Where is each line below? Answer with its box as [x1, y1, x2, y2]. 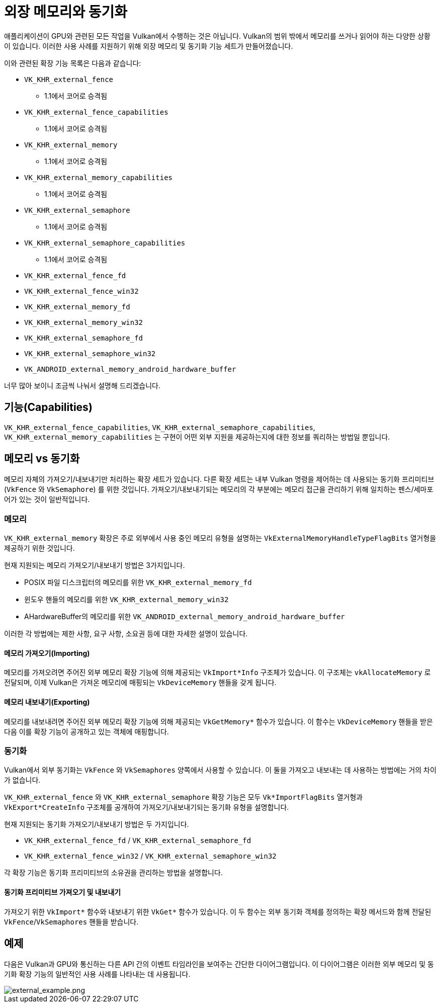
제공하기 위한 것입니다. [4, 544, 75, 553]
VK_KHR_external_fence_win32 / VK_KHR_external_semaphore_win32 [24, 852, 277, 861]
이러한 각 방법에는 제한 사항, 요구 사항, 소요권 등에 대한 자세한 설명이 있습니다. [4, 629, 248, 638]
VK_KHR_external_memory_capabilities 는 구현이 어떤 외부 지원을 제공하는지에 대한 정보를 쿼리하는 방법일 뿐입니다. [4, 432, 390, 441]
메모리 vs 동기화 [4, 452, 80, 465]
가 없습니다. [4, 776, 41, 785]
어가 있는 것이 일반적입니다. [4, 495, 90, 504]
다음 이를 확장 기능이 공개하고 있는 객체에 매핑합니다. [4, 727, 169, 736]
